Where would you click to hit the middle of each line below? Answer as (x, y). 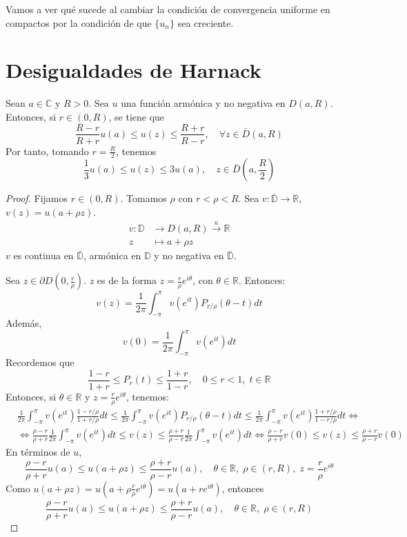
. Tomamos (143, 198)
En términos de (38, 452)
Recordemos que (40, 362)
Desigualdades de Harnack (133, 70)
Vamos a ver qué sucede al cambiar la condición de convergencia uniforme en (168, 9)
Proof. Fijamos (37, 198)
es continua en (43, 255)
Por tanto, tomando (47, 151)
